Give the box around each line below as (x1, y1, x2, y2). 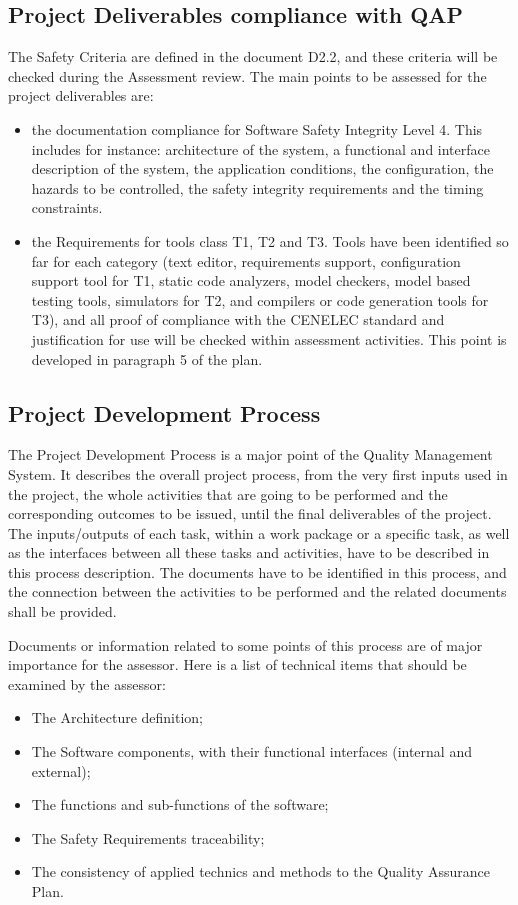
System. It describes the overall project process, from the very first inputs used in (8, 463, 508, 484)
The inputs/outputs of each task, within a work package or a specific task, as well (8, 522, 510, 543)
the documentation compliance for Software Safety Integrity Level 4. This (31, 118, 483, 139)
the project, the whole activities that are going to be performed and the (8, 483, 448, 504)
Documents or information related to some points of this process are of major (8, 634, 483, 655)
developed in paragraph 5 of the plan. (31, 348, 263, 369)
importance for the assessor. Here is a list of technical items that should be (8, 654, 467, 675)
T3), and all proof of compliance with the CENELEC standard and (31, 309, 445, 330)
